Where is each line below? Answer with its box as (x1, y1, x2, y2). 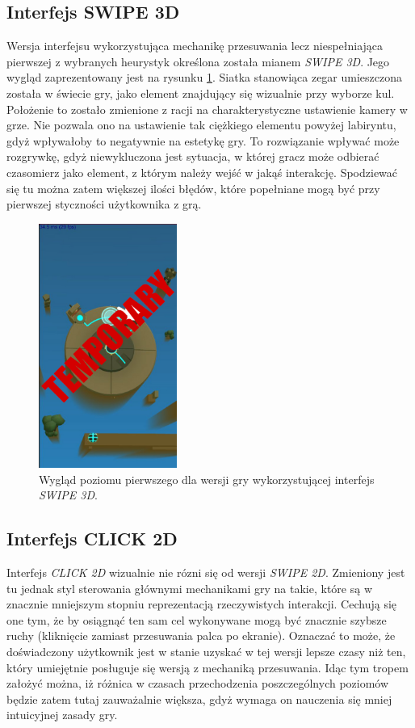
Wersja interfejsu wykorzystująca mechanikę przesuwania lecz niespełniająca (6, 37, 384, 54)
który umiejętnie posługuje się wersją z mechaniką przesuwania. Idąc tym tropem (6, 659, 409, 675)
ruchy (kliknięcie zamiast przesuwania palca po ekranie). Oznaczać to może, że (6, 627, 396, 644)
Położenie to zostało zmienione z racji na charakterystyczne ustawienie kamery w (6, 100, 408, 117)
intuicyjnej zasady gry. (6, 706, 118, 723)
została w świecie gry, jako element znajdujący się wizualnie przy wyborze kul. (6, 84, 395, 101)
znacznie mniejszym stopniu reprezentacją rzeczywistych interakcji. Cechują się (6, 595, 397, 612)
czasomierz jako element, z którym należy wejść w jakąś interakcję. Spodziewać (6, 163, 398, 180)
